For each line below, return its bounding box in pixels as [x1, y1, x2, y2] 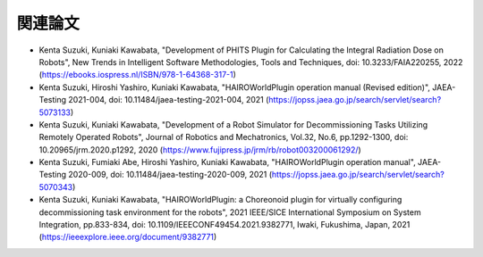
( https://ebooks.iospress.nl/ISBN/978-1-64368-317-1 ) [38, 70, 237, 80]
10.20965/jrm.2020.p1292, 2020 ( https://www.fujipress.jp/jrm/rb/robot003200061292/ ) [38, 144, 361, 155]
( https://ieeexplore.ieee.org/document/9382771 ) [38, 232, 217, 243]
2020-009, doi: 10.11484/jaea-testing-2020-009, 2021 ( [68, 170, 273, 180]
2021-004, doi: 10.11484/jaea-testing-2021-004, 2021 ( [68, 95, 269, 105]
